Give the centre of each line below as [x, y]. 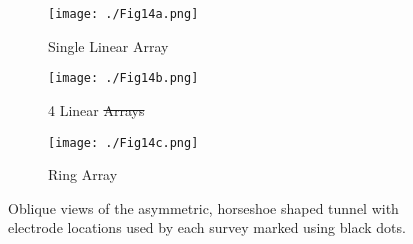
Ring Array [83, 174]
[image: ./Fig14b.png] [123, 78]
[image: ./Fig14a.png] [123, 14]
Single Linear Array [108, 45]
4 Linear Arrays [96, 109]
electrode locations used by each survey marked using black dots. [207, 227]
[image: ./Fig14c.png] [123, 142]
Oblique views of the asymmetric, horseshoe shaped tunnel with [203, 207]
